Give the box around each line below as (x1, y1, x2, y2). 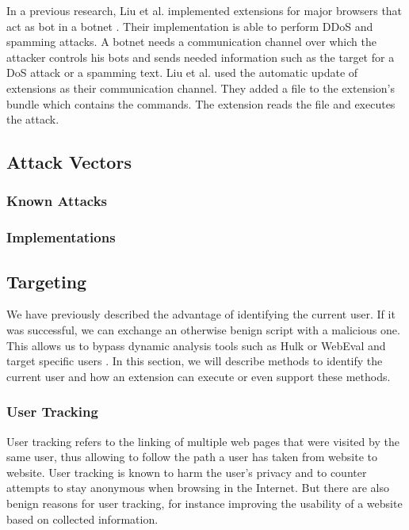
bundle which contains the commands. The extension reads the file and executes (6, 95, 396, 112)
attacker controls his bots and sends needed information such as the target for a (6, 48, 395, 65)
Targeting (6, 269, 87, 293)
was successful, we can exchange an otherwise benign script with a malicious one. (6, 322, 400, 338)
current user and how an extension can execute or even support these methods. (6, 368, 391, 384)
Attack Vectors (6, 150, 132, 174)
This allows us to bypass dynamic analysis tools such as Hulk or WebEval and (6, 337, 386, 353)
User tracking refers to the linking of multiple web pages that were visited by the (6, 433, 399, 449)
